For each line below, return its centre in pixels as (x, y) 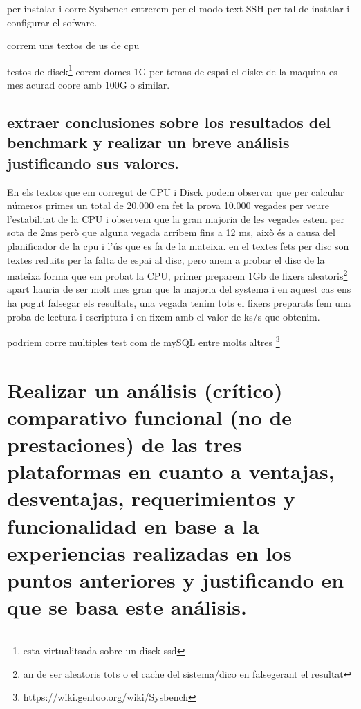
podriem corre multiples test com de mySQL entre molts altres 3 (144, 341)
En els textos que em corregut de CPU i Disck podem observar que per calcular (176, 191)
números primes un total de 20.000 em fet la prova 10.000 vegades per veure (168, 205)
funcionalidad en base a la (133, 525)
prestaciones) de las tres (124, 444)
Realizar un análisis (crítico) (145, 389)
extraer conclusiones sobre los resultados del (169, 122)
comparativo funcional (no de (150, 416)
